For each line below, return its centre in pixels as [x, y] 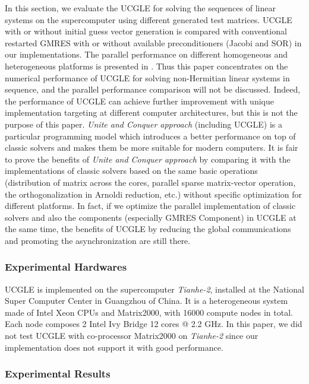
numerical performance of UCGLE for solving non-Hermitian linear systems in [147, 77]
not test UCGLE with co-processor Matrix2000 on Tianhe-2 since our [132, 336]
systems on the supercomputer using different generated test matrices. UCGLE [149, 19]
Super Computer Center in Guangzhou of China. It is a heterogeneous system [146, 301]
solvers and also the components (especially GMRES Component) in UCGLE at [151, 217]
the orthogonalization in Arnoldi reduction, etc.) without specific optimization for [154, 194]
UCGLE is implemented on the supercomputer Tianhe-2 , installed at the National [154, 289]
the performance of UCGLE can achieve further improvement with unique [139, 101]
